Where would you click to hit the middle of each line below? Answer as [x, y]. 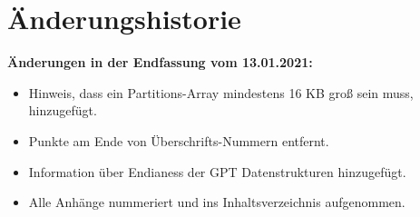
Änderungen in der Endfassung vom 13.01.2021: [160, 62]
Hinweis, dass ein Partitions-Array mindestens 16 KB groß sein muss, [221, 92]
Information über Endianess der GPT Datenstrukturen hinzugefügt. [217, 171]
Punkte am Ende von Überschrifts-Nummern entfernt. [179, 140]
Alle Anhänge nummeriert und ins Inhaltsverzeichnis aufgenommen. [217, 202]
